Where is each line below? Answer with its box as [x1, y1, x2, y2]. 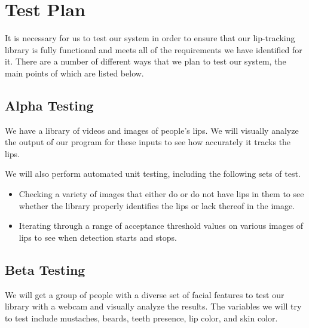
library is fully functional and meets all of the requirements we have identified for [5, 43, 302, 56]
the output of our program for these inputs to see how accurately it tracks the [5, 136, 291, 148]
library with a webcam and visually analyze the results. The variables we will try [5, 300, 302, 312]
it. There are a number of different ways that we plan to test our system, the [5, 55, 286, 68]
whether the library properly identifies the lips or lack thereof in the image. [19, 199, 295, 211]
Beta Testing [5, 260, 85, 278]
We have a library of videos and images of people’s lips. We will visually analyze [5, 124, 299, 136]
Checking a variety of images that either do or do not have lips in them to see [19, 188, 304, 200]
